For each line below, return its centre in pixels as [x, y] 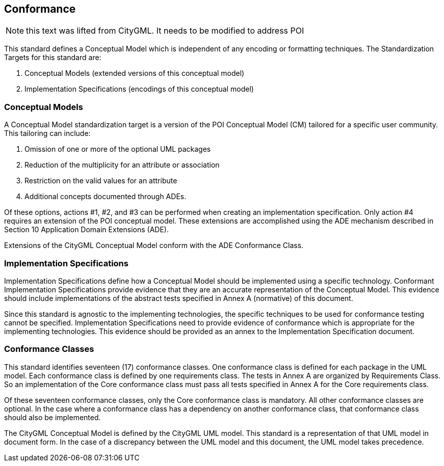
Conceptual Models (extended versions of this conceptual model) [135, 73]
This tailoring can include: [47, 133]
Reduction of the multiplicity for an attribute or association [122, 165]
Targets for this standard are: [53, 58]
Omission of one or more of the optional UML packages [118, 149]
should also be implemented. [53, 417]
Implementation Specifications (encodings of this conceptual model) [139, 89]
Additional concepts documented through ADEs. [106, 197]
